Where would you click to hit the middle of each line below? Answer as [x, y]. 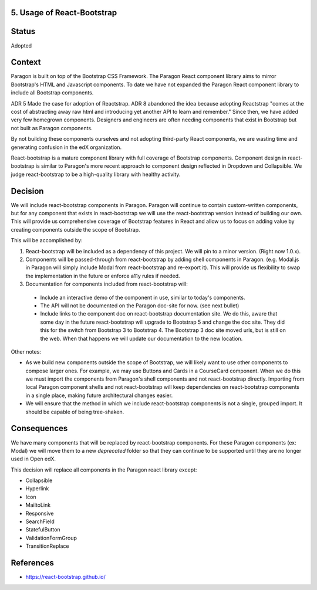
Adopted [21, 45]
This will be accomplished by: [47, 240]
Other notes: [26, 351]
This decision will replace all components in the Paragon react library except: [104, 470]
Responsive [40, 513]
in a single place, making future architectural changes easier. [99, 395]
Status [23, 31]
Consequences [39, 428]
